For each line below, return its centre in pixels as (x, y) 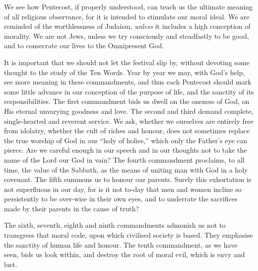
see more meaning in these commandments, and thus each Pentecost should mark (128, 82)
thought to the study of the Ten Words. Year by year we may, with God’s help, (125, 72)
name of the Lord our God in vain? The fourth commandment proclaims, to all (124, 159)
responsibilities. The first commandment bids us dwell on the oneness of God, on (127, 101)
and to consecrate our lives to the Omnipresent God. (84, 45)
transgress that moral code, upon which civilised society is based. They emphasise (129, 235)
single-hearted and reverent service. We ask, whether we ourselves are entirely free (129, 121)
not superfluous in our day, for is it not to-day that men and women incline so (123, 189)
